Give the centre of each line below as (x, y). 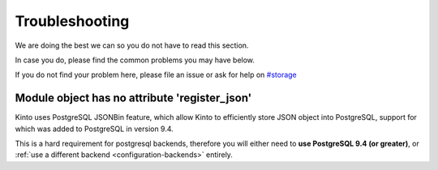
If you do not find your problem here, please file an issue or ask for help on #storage (156, 75)
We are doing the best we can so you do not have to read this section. (132, 45)
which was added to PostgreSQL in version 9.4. (94, 129)
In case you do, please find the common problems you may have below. (135, 60)
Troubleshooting (72, 21)
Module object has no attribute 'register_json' (133, 98)
